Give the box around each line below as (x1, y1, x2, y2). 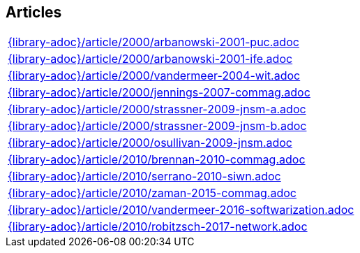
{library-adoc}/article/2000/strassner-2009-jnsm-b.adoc (8, 119, 307, 133)
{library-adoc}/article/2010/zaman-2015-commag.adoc (8, 186, 297, 201)
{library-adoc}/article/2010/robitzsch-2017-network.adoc (8, 219, 308, 234)
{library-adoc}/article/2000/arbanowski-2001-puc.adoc (8, 35, 299, 50)
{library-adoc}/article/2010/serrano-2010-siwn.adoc (8, 169, 281, 184)
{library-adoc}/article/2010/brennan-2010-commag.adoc (8, 152, 306, 167)
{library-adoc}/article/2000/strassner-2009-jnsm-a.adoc (8, 102, 306, 117)
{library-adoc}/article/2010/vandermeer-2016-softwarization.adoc (8, 203, 354, 217)
